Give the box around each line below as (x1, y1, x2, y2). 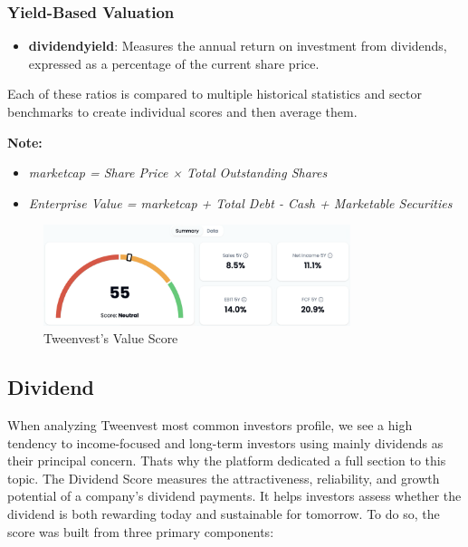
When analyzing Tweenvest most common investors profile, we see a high (7, 416, 413, 435)
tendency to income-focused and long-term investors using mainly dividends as (7, 433, 444, 452)
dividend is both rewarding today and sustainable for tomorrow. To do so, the (7, 504, 440, 523)
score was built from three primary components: (7, 522, 274, 541)
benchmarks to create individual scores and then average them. (7, 102, 358, 120)
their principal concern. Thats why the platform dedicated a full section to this (7, 451, 446, 470)
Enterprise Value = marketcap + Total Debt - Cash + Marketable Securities (28, 193, 453, 212)
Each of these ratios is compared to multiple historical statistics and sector (7, 84, 422, 103)
